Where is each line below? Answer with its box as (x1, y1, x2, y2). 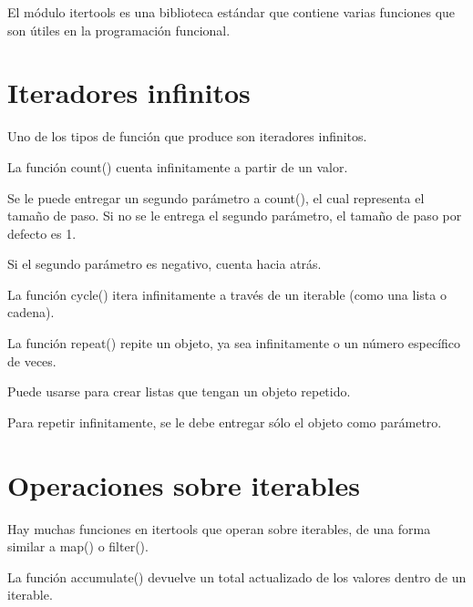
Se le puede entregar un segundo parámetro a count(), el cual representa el (7, 188, 425, 207)
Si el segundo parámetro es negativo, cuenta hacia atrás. (7, 254, 322, 273)
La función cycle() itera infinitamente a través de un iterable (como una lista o (7, 284, 447, 303)
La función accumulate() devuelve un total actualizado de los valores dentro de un (7, 567, 467, 586)
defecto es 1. (7, 223, 77, 242)
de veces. (7, 351, 57, 370)
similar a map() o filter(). (7, 537, 149, 556)
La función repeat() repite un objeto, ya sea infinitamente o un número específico (7, 334, 461, 353)
